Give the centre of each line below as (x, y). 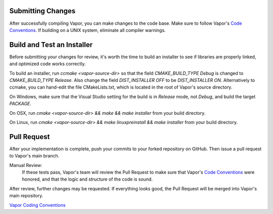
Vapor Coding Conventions (37, 205)
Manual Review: (26, 165)
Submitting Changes (42, 11)
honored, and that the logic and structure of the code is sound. (87, 179)
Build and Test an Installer (51, 45)
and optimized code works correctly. (48, 64)
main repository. (26, 196)
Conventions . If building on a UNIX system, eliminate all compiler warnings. (88, 30)
